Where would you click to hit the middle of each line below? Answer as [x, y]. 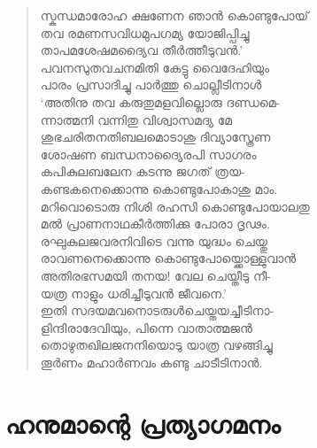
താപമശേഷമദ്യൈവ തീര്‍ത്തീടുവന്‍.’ [142, 50]
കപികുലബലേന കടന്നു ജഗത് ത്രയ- [143, 171]
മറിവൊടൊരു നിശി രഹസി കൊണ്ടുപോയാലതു [175, 206]
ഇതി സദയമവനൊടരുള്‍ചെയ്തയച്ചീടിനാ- [157, 310]
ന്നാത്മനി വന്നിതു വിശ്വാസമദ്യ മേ [136, 119]
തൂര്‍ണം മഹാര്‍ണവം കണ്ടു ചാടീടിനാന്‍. [151, 362]
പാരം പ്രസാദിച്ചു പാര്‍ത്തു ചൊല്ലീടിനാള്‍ [151, 85]
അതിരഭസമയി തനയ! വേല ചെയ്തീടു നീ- [156, 275]
